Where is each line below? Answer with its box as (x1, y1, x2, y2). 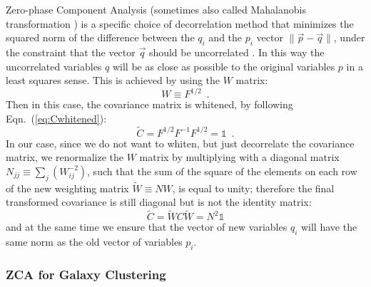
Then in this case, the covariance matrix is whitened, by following (6, 97, 293, 112)
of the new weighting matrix (6, 180, 129, 195)
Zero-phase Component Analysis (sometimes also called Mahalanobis (6, 2, 306, 16)
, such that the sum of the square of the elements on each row (87, 163, 357, 178)
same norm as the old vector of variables (6, 234, 183, 249)
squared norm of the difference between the (6, 30, 195, 45)
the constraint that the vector (6, 44, 136, 59)
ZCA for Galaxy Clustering (6, 265, 166, 283)
